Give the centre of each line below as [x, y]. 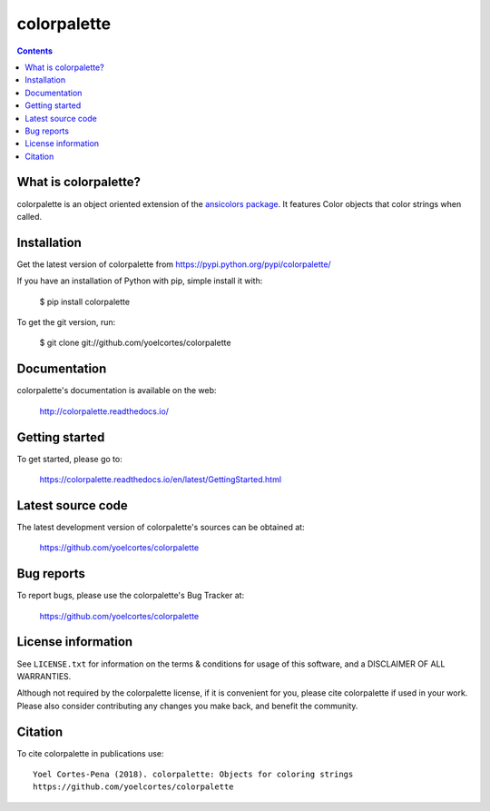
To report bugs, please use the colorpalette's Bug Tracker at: [131, 596]
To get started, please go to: [69, 459]
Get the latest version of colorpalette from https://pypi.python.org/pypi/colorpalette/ [174, 264]
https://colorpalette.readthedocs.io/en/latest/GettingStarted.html [160, 480]
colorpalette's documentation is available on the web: [117, 391]
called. [29, 216]
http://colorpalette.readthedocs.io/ [104, 411]
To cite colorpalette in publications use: [90, 753]
